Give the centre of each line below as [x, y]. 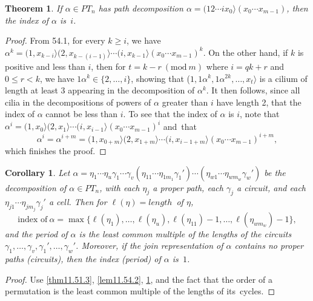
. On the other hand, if [245, 52]
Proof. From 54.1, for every [55, 40]
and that [180, 126]
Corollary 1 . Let [38, 172]
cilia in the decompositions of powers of [78, 102]
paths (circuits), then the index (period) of [83, 259]
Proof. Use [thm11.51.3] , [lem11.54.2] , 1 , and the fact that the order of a [139, 279]
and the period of [36, 233]
